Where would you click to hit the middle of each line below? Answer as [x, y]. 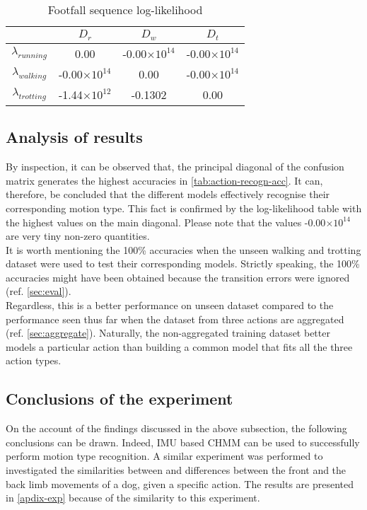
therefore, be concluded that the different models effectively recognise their [168, 194]
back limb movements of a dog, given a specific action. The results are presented [180, 483]
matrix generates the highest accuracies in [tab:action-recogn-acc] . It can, [164, 180]
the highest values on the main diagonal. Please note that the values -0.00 [166, 222]
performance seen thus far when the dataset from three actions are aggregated [175, 319]
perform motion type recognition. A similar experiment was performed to [164, 456]
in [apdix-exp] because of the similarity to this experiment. [133, 498]
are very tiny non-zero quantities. [78, 236]
